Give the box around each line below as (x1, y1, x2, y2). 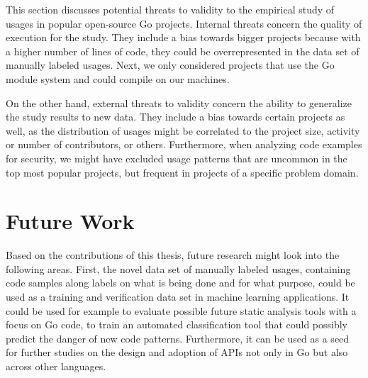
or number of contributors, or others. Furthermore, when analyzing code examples (6, 137, 362, 152)
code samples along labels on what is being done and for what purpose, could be (6, 275, 355, 290)
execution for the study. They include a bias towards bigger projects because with (6, 30, 361, 45)
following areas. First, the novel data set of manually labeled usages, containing (6, 261, 351, 276)
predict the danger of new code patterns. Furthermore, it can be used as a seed (6, 330, 350, 345)
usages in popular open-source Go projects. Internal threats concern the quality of (6, 16, 362, 30)
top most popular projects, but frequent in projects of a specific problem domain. (6, 165, 359, 179)
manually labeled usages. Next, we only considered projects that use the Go (6, 57, 335, 72)
